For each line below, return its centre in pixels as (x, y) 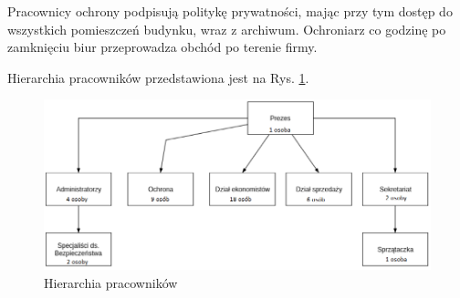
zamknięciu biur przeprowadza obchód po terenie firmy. (162, 47)
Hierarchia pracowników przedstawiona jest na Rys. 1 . (158, 77)
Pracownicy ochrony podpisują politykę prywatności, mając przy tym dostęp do (230, 11)
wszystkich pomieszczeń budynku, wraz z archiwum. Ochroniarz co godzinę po (227, 29)
